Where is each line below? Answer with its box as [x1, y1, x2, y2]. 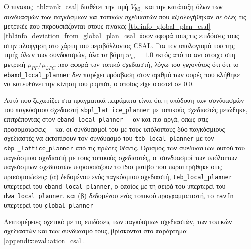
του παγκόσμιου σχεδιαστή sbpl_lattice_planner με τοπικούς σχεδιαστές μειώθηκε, [4, 104, 248, 115]
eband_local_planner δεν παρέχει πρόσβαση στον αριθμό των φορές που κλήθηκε [4, 69, 240, 79]
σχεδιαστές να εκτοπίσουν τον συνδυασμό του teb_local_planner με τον [4, 133, 214, 143]
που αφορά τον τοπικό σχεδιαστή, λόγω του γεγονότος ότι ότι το [58, 59, 239, 69]
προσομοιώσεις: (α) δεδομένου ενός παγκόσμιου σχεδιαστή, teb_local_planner [4, 171, 232, 181]
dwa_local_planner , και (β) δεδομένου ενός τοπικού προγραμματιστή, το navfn [4, 190, 234, 200]
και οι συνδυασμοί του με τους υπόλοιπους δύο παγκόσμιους [55, 123, 225, 133]
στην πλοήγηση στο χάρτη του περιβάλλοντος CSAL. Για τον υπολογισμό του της [4, 40, 235, 50]
